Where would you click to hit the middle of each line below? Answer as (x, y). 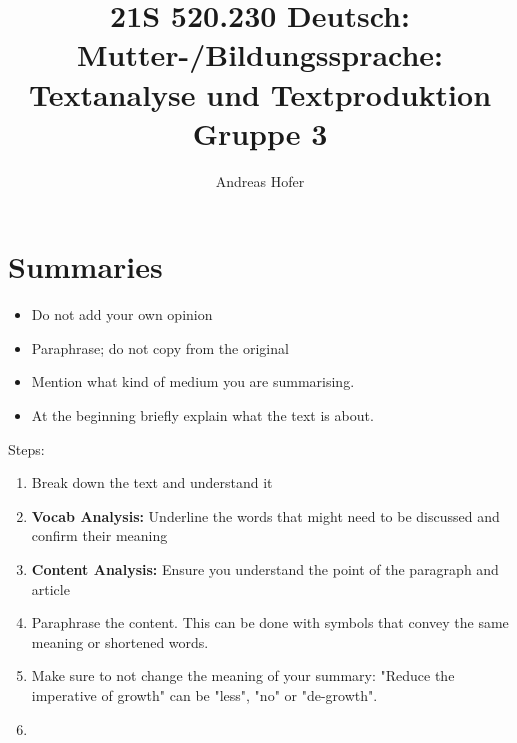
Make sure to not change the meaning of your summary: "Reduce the (243, 675)
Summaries (85, 266)
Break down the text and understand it (152, 482)
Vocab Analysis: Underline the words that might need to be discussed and (265, 515)
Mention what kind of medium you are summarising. (193, 381)
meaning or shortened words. (120, 641)
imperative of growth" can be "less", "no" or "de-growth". (204, 694)
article (50, 588)
